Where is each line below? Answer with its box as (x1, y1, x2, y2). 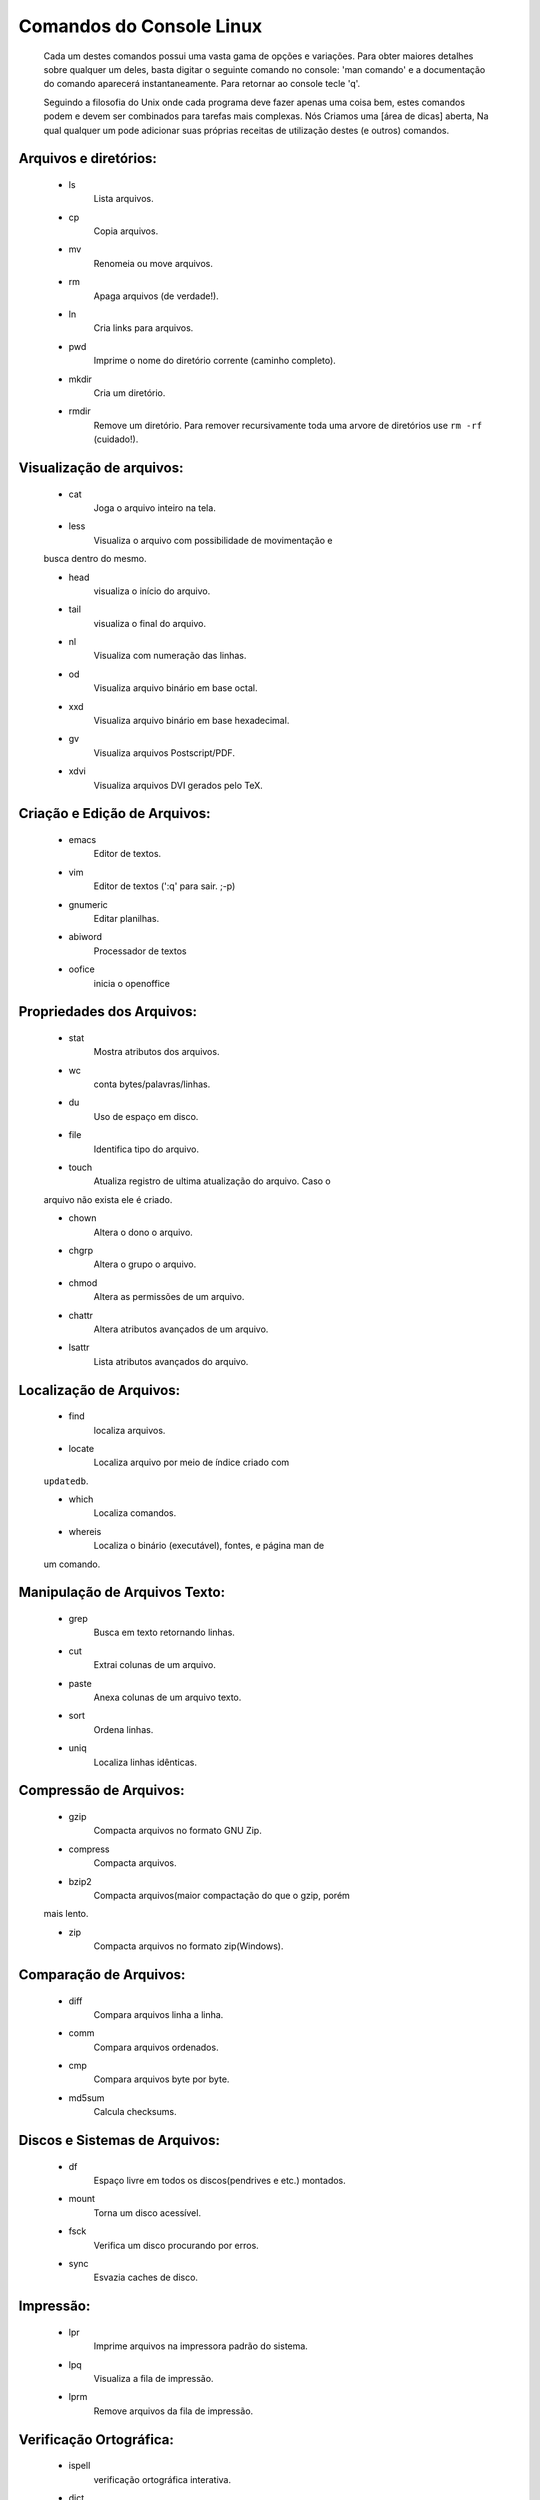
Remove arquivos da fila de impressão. (93, 2405, 254, 2417)
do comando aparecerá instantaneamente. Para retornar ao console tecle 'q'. (43, 78, 361, 90)
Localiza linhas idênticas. (93, 1756, 197, 1768)
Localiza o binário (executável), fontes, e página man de (93, 1540, 325, 1552)
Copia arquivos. (93, 225, 159, 237)
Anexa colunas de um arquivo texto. (93, 1691, 242, 1704)
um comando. (43, 1558, 101, 1570)
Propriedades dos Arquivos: (18, 1003, 197, 1020)
